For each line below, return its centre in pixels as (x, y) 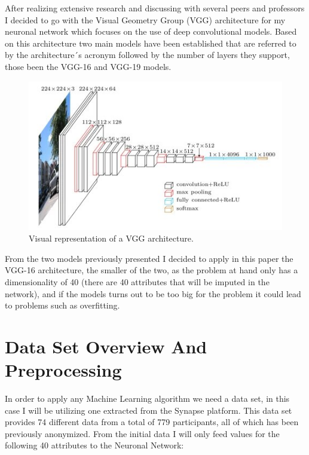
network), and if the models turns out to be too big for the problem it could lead (153, 293)
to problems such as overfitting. (62, 305)
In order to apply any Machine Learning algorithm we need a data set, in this (147, 398)
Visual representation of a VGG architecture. (111, 238)
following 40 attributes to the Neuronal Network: (94, 445)
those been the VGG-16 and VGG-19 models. (88, 66)
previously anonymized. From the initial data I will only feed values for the (142, 433)
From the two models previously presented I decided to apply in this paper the (149, 258)
